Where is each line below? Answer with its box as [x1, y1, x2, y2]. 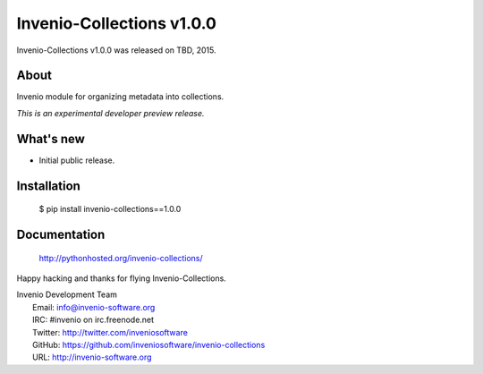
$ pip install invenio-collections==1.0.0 [38, 204, 182, 215]
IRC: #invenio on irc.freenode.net [32, 314, 155, 326]
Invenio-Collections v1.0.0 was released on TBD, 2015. [16, 45, 216, 55]
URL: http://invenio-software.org [32, 352, 152, 362]
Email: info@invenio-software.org [32, 302, 156, 312]
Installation [16, 178, 80, 193]
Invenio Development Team [16, 289, 118, 300]
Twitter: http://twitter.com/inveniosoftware [32, 327, 188, 337]
